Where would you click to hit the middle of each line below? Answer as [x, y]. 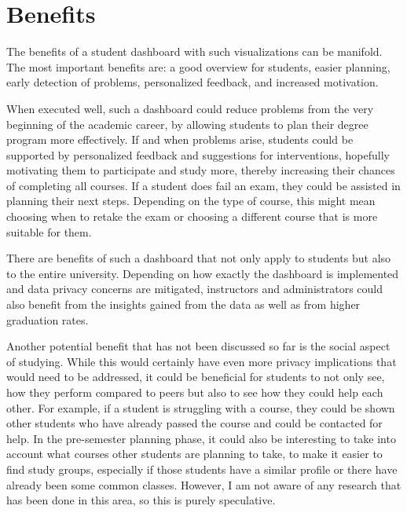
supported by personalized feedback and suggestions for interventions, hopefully [198, 154]
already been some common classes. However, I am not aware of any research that [204, 484]
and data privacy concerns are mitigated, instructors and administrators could [195, 289]
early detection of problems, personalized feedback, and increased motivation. [192, 82]
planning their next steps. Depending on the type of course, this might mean [191, 201]
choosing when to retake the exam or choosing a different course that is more [192, 216]
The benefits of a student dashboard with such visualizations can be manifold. [194, 51]
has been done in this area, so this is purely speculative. [141, 500]
